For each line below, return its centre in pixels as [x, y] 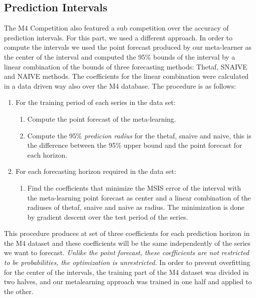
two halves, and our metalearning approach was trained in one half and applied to [128, 281]
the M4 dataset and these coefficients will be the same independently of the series [127, 243]
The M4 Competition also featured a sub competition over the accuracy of [116, 28]
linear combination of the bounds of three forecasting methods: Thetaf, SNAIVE [126, 66]
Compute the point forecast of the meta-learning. [102, 118]
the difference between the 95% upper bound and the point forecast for [135, 145]
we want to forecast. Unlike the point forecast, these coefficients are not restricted [127, 252]
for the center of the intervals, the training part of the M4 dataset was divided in [127, 272]
